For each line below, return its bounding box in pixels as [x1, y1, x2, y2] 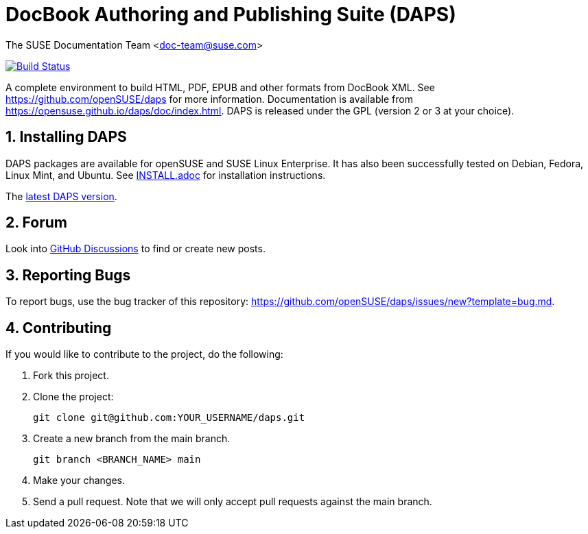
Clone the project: [33, 391, 114, 403]
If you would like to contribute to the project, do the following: [5, 348, 283, 361]
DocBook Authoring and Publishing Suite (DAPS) [5, 3, 456, 26]
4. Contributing [5, 319, 112, 337]
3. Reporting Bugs [5, 266, 131, 284]
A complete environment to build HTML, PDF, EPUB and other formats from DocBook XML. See [5, 81, 435, 93]
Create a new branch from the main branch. [33, 433, 231, 445]
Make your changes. [33, 474, 126, 487]
